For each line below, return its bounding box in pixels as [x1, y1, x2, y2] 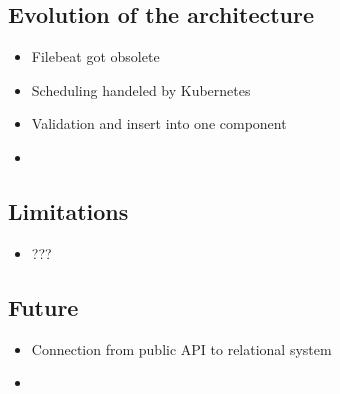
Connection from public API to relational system [31, 338, 332, 359]
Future [8, 291, 79, 322]
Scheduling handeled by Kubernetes [31, 79, 251, 100]
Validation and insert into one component [31, 113, 287, 134]
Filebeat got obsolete [31, 46, 160, 67]
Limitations [8, 195, 129, 226]
